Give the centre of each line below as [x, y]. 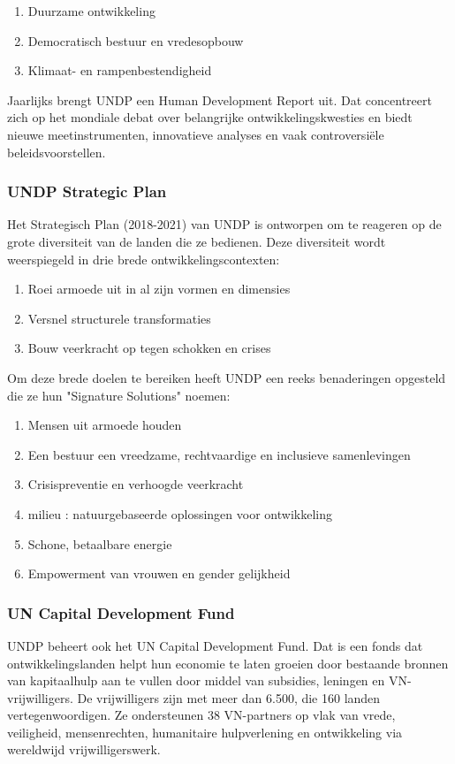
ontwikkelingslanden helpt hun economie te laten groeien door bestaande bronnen [228, 663]
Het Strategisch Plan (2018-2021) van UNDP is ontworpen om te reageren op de [224, 224]
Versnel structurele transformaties [119, 318]
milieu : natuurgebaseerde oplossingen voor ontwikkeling [180, 513]
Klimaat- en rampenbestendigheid [120, 70]
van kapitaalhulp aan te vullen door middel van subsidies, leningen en [196, 680]
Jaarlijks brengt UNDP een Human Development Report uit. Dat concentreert [220, 99]
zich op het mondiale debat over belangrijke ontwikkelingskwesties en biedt [210, 117]
